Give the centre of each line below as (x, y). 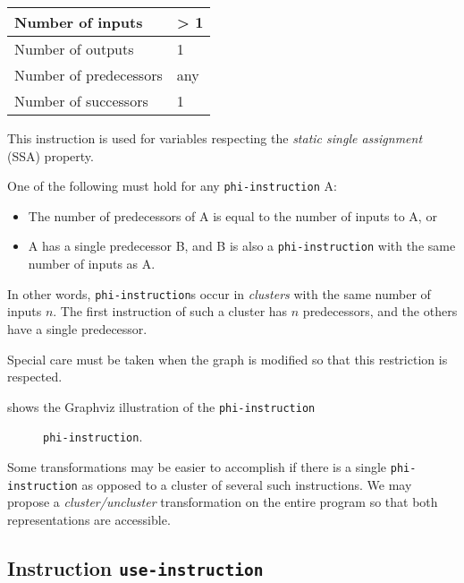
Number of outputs (74, 49)
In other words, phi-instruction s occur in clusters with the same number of (219, 293)
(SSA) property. (51, 155)
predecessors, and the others (380, 311)
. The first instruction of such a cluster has (170, 311)
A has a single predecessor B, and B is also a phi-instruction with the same (242, 246)
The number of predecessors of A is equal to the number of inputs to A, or (232, 215)
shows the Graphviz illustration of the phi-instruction (161, 406)
